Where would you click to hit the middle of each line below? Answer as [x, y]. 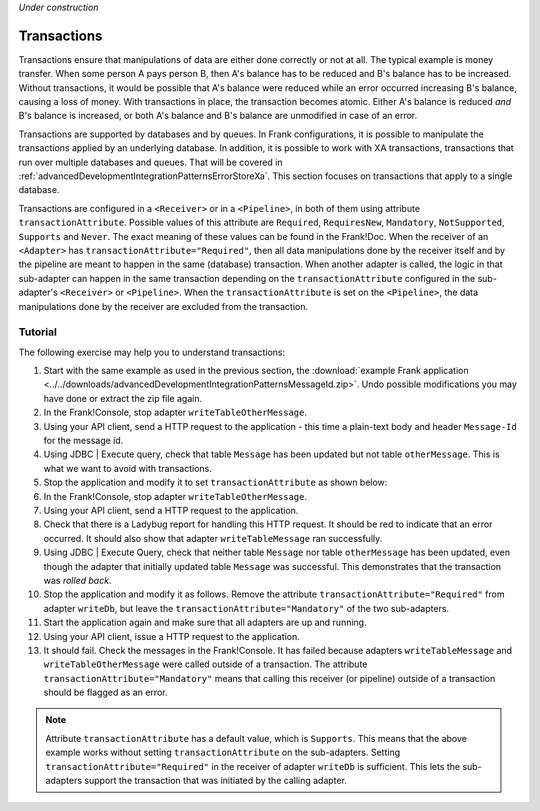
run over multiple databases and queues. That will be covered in [151, 162]
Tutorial [37, 332]
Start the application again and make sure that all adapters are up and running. [205, 622]
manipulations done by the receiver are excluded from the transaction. [163, 306]
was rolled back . [77, 580]
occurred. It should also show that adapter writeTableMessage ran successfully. [213, 538]
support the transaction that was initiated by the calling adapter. [215, 781]
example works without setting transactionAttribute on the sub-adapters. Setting [222, 752]
